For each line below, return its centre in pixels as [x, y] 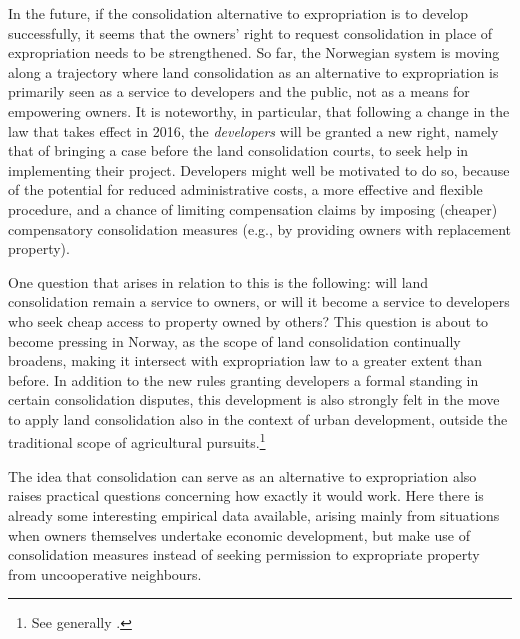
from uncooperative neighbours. [105, 573]
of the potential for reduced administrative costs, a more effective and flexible [245, 189]
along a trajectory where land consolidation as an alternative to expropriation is [253, 71]
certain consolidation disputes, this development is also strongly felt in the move [254, 399]
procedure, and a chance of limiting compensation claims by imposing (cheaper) [253, 208]
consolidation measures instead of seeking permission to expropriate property [244, 554]
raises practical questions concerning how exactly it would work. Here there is [246, 495]
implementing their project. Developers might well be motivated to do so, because [259, 169]
